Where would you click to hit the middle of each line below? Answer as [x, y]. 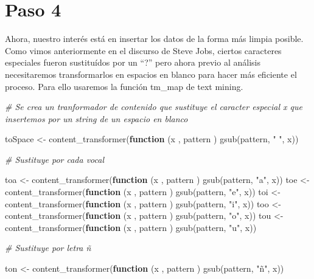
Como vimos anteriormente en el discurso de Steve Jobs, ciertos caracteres [143, 50]
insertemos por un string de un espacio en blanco [96, 118]
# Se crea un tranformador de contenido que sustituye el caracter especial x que [154, 107]
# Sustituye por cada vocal [55, 159]
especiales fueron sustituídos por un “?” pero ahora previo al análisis [133, 62]
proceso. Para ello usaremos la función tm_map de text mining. [124, 86]
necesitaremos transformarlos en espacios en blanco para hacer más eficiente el [151, 74]
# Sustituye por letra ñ [48, 248]
